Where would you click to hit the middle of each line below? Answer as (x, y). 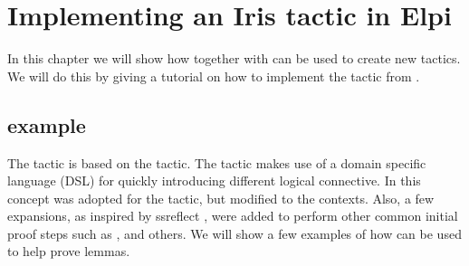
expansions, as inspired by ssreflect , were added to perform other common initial (233, 216)
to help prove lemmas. (69, 251)
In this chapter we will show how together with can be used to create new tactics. (234, 58)
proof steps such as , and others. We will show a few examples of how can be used (234, 233)
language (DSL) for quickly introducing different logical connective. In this (214, 180)
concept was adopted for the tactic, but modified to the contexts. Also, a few (221, 198)
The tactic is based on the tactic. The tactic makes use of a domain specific (217, 162)
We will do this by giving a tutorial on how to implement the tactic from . (214, 76)
